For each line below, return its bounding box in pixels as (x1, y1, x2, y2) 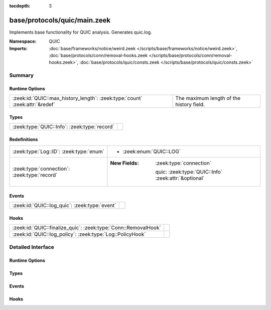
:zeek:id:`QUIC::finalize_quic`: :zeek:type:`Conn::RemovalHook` (12, 224, 162, 231)
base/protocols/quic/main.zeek (9, 16, 110, 25)
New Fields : (110, 160, 139, 167)
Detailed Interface (9, 243, 55, 250)
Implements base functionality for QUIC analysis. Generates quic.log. (9, 29, 153, 35)
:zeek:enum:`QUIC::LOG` (122, 148, 181, 155)
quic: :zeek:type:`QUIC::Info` (155, 169, 223, 176)
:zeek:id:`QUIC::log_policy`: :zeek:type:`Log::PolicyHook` (12, 231, 146, 238)
